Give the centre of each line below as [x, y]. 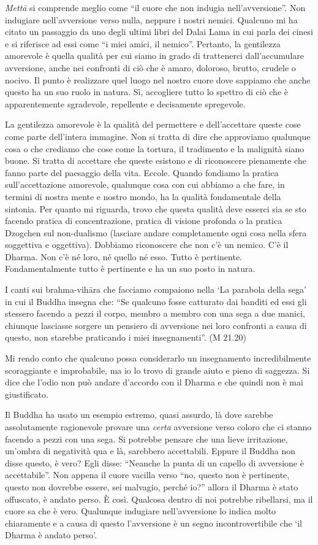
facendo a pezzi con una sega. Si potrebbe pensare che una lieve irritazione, [146, 439]
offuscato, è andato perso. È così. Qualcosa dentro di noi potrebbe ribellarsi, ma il [159, 499]
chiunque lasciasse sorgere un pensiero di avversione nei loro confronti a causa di [156, 325]
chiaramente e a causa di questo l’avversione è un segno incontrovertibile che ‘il [153, 523]
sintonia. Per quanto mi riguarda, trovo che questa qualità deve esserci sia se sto [156, 208]
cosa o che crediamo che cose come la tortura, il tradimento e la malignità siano [155, 148]
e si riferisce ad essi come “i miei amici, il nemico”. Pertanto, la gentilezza [143, 43]
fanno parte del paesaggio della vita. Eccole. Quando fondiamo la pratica [142, 172]
